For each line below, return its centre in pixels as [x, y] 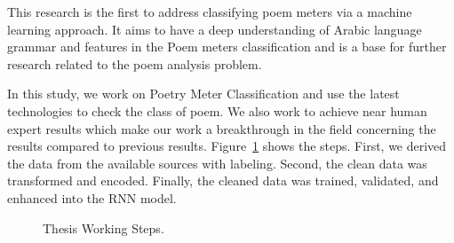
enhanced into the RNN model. [92, 197]
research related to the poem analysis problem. [135, 63]
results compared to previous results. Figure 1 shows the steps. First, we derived [227, 146]
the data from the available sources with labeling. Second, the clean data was [217, 163]
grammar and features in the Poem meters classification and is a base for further [227, 47]
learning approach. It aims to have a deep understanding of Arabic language [215, 29]
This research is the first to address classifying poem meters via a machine [210, 12]
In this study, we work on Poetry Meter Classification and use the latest [203, 94]
